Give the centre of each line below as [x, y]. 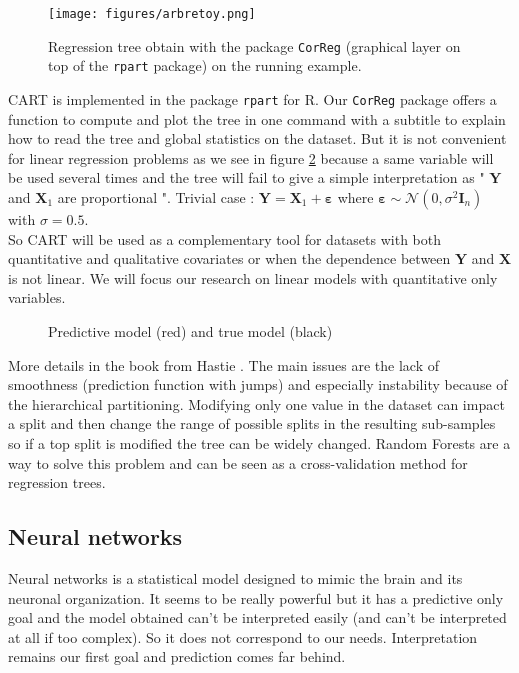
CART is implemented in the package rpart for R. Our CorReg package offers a [252, 98]
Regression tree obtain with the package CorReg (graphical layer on [254, 45]
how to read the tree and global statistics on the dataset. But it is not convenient [257, 138]
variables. [37, 297]
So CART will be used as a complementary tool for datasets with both [225, 238]
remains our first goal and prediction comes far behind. [177, 656]
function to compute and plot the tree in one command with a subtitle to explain [257, 118]
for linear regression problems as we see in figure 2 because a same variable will [251, 157]
